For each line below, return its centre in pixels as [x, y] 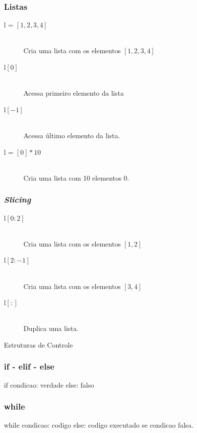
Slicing [18, 199]
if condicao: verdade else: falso [49, 384]
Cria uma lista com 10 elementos [73, 177]
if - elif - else [29, 366]
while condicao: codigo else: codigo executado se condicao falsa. [99, 424]
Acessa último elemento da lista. [72, 135]
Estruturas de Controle [38, 344]
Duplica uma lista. [51, 328]
